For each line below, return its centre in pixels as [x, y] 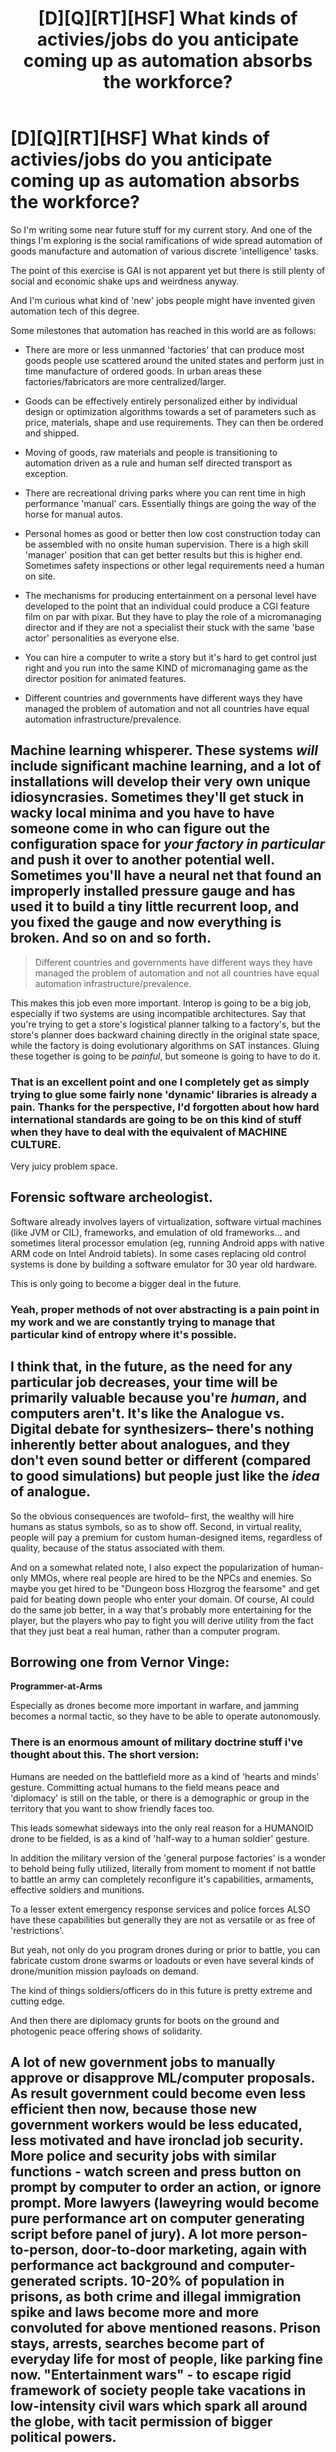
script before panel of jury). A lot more [132, 2234]
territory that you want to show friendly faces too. [112, 1808]
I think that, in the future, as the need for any [151, 1367]
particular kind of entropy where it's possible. [123, 1334]
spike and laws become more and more [135, 2312]
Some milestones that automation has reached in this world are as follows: [163, 330]
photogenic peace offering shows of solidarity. [106, 2031]
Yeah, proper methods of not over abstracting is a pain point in [165, 1309]
